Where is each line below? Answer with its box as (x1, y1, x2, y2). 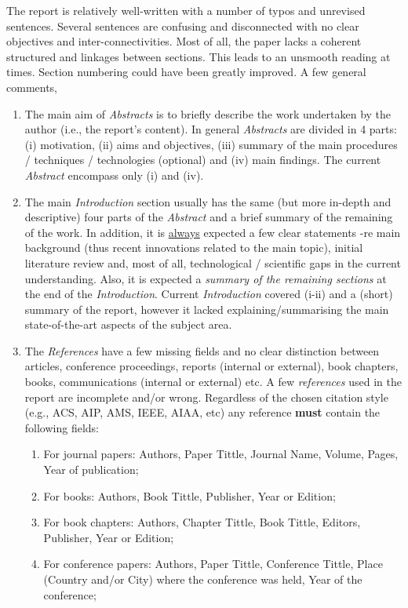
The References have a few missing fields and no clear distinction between (24, 342, 380, 359)
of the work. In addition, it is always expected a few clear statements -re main (24, 224, 401, 240)
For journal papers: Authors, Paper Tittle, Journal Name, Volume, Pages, (43, 446, 399, 462)
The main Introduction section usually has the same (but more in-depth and (24, 193, 392, 209)
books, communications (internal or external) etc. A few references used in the (24, 373, 402, 390)
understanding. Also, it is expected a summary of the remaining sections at (24, 270, 387, 286)
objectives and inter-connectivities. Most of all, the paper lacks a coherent (6, 33, 362, 49)
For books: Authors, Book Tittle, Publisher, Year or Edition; (43, 487, 336, 504)
